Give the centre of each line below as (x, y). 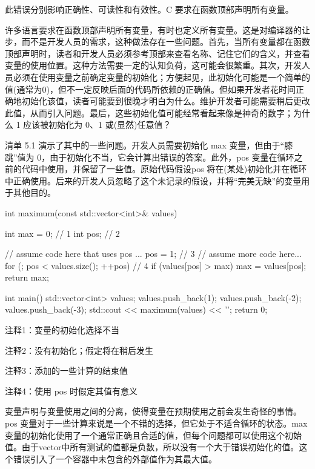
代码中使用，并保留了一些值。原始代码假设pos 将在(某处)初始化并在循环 (164, 169)
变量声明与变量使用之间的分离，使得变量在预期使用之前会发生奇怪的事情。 (153, 411)
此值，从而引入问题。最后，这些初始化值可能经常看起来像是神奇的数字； (149, 112)
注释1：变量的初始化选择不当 (62, 330)
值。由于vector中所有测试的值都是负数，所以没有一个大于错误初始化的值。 (152, 447)
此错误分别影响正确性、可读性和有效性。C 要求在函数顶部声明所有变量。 (149, 9)
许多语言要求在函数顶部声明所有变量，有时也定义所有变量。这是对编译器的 (153, 29)
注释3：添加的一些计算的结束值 (66, 371)
